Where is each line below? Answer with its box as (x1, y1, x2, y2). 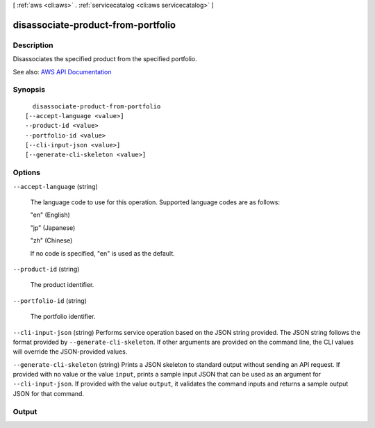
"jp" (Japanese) (30, 223, 76, 232)
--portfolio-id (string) (12, 296, 87, 305)
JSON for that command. (12, 389, 85, 397)
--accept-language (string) (12, 182, 99, 190)
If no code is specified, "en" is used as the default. (30, 249, 175, 257)
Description (12, 40, 53, 50)
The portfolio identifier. (30, 313, 96, 321)
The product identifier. (30, 281, 94, 289)
